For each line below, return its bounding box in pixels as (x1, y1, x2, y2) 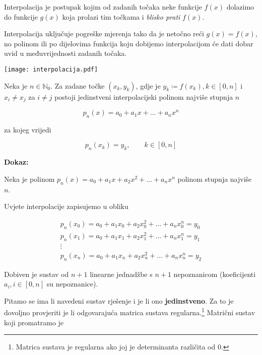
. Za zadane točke (50, 80, 105, 91)
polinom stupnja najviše (177, 173, 252, 184)
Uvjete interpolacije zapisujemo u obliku (4, 201, 128, 211)
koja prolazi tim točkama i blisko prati (62, 11, 180, 22)
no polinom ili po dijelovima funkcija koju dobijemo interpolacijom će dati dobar (4, 38, 253, 48)
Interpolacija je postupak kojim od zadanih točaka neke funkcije (4, 2, 202, 12)
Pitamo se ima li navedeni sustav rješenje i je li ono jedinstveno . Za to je (4, 295, 234, 306)
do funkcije (4, 11, 38, 22)
